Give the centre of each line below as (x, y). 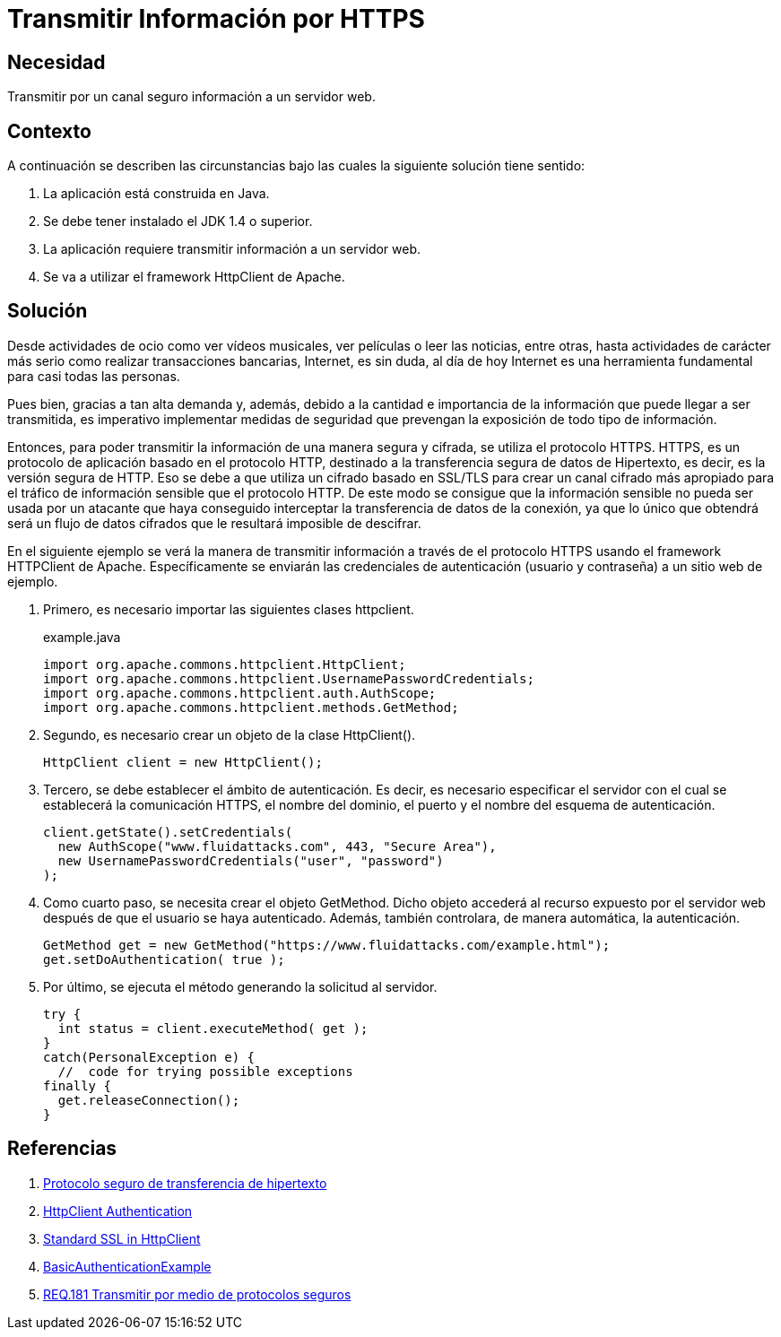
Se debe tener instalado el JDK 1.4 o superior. (178, 221)
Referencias (62, 1149)
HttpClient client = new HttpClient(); (183, 762)
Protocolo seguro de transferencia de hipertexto (185, 1183)
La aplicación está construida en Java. (156, 194)
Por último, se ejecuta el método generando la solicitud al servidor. (240, 986)
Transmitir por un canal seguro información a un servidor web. (191, 97)
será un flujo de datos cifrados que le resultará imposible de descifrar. (214, 523)
